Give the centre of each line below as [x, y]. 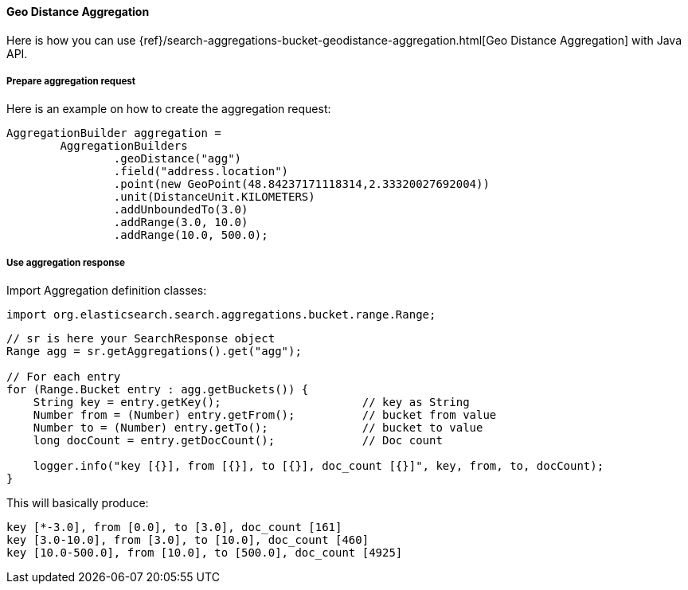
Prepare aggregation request [71, 81]
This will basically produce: [78, 503]
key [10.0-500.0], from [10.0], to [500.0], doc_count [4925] [205, 553]
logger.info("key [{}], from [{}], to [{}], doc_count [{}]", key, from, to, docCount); [319, 466]
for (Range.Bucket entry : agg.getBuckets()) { [158, 390]
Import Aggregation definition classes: [107, 291]
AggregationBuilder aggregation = [114, 133]
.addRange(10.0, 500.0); [191, 235]
